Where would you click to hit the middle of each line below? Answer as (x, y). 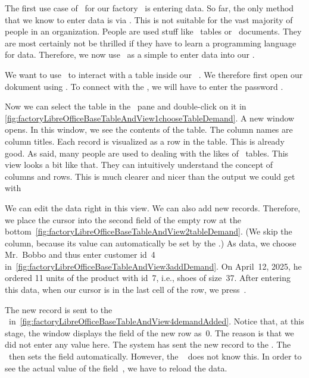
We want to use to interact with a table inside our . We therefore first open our (154, 74)
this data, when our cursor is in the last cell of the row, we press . (126, 290)
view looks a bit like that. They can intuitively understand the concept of (139, 165)
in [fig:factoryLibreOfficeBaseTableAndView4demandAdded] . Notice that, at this (156, 321)
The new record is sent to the (59, 309)
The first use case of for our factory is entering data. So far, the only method (149, 8)
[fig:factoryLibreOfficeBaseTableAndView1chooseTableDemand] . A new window (150, 118)
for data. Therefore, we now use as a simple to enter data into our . (130, 54)
